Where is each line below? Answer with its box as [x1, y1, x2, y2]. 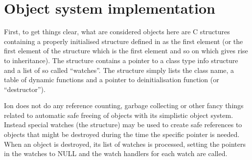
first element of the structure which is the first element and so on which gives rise [4, 46, 248, 56]
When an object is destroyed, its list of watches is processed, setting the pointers [4, 138, 246, 149]
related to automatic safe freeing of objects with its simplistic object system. [4, 110, 233, 120]
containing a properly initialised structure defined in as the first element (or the [4, 36, 243, 46]
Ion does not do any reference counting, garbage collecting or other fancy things [4, 100, 244, 111]
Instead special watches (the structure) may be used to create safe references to [4, 119, 242, 130]
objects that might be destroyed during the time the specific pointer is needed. [4, 129, 240, 139]
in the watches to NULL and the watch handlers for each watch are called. [4, 148, 228, 159]
